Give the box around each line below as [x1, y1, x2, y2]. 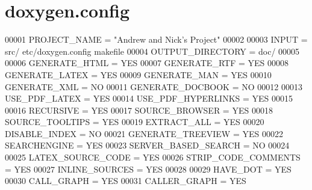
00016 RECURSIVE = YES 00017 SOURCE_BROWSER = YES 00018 [5, 103, 273, 116]
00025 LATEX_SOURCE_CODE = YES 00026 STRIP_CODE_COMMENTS [5, 151, 301, 164]
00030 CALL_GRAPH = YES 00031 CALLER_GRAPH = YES [5, 174, 246, 187]
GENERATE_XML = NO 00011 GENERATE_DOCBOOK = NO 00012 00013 [5, 80, 302, 93]
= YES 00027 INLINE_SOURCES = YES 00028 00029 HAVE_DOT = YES [5, 162, 292, 175]
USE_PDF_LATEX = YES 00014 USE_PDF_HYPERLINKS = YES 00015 [5, 92, 293, 105]
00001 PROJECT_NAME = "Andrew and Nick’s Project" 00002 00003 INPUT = [5, 33, 308, 46]
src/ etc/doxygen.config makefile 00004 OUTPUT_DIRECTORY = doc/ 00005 [5, 44, 300, 57]
